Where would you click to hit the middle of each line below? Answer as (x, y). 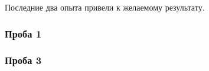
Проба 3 (23, 60)
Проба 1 (23, 33)
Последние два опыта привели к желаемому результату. (105, 7)
